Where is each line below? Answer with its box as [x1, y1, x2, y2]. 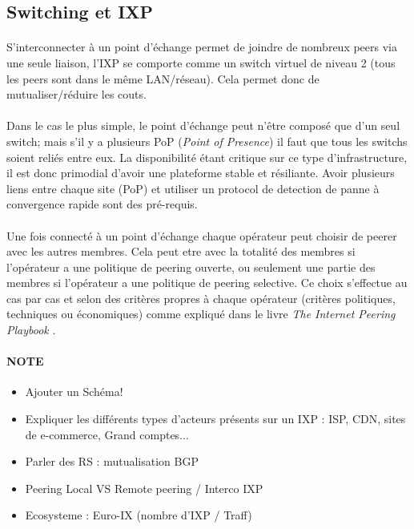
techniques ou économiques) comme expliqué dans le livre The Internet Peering [6, 305, 396, 322]
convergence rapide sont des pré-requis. [6, 196, 198, 212]
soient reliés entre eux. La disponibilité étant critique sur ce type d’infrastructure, [6, 148, 408, 165]
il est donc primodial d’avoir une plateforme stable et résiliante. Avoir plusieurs [6, 164, 395, 181]
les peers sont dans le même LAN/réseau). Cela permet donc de [6, 70, 320, 87]
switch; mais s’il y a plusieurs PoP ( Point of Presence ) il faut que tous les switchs [6, 132, 408, 149]
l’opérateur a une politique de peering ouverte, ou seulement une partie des [6, 258, 376, 275]
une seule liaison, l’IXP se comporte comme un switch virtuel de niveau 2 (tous [6, 54, 396, 71]
